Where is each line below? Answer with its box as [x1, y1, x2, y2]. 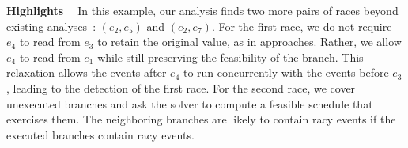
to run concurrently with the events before [183, 64, 389, 81]
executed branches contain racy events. [6, 126, 195, 142]
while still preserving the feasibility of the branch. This [97, 48, 364, 65]
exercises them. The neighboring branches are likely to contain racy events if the [6, 111, 396, 127]
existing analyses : [6, 17, 96, 34]
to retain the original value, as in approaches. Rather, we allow [97, 33, 402, 50]
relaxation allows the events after [6, 64, 167, 81]
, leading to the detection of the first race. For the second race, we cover [6, 79, 356, 96]
